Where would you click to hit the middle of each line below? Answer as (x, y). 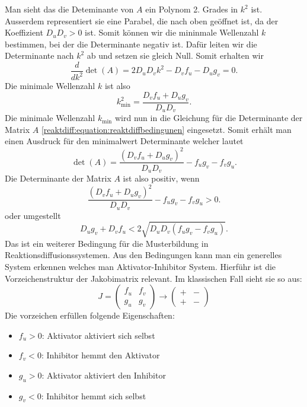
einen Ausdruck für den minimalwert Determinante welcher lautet (124, 141)
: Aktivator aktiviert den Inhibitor (104, 375)
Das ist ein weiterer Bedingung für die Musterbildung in (107, 243)
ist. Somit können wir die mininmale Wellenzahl (172, 32)
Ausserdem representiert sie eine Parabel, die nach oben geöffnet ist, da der (142, 20)
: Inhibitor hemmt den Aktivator (100, 355)
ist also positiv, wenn (161, 178)
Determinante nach (39, 55)
